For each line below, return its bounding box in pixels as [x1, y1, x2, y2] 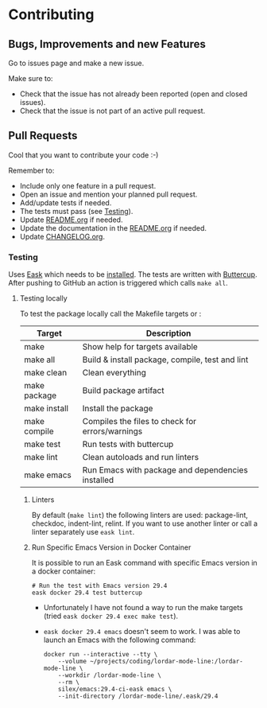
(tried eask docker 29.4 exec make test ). [43, 611, 179, 621]
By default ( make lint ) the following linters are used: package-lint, [31, 511, 249, 520]
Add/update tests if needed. [19, 197, 112, 208]
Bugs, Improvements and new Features [8, 37, 207, 51]
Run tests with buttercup [82, 439, 174, 450]
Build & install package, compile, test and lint [82, 354, 249, 365]
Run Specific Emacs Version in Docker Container [31, 543, 192, 552]
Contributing [8, 6, 95, 24]
